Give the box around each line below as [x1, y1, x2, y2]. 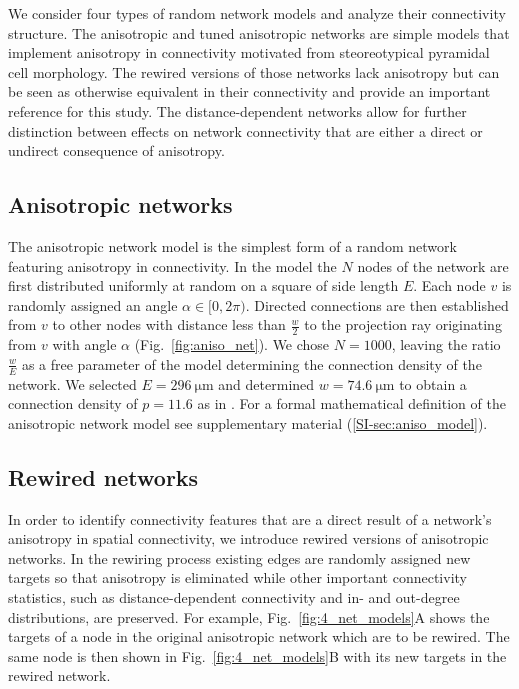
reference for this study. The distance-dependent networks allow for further [8, 100, 467, 121]
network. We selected [8, 373, 137, 394]
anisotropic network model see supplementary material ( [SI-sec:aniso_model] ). [8, 412, 488, 433]
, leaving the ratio [391, 334, 501, 355]
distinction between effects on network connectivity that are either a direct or [8, 120, 483, 141]
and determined [218, 373, 315, 394]
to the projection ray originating [304, 314, 502, 335]
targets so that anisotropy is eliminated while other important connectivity [8, 567, 467, 588]
